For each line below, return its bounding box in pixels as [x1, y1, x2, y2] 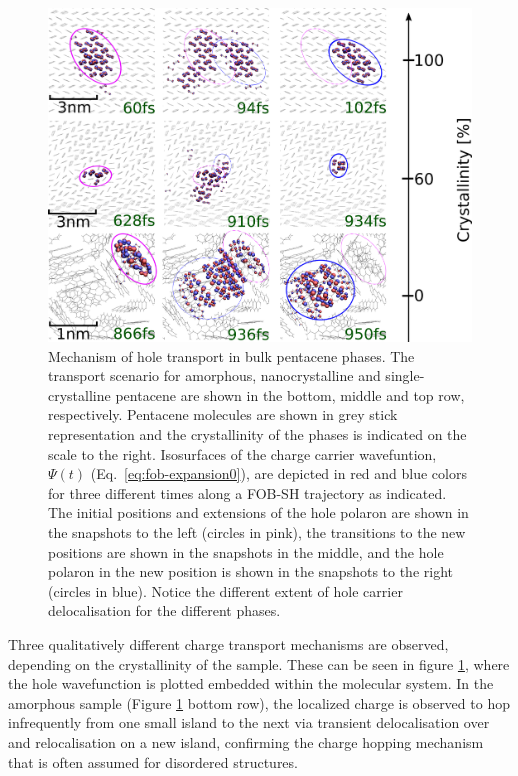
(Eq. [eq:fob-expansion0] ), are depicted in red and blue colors [90, 463, 467, 484]
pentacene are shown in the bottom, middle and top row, [115, 384, 465, 405]
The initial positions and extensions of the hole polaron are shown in [48, 502, 469, 523]
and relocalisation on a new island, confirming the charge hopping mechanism [8, 731, 484, 752]
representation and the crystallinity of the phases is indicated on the [48, 424, 467, 445]
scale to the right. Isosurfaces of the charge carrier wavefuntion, [48, 443, 437, 464]
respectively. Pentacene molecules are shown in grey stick [48, 404, 398, 425]
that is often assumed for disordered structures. [8, 751, 298, 772]
